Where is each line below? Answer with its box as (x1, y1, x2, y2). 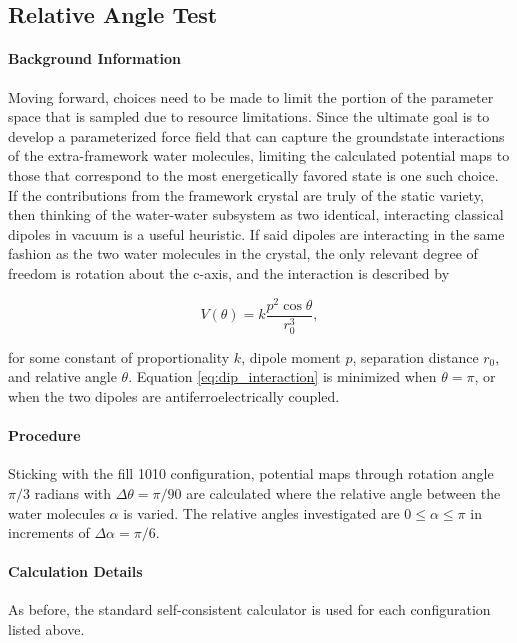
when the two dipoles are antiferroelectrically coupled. (8, 385, 340, 406)
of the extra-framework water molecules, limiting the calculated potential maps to (8, 145, 510, 166)
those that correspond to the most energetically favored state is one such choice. (8, 164, 499, 185)
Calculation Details (8, 561, 143, 582)
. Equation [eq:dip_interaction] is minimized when (128, 366, 437, 387)
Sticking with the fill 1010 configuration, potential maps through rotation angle (8, 463, 494, 484)
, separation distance (352, 346, 479, 367)
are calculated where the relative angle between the (186, 482, 501, 503)
